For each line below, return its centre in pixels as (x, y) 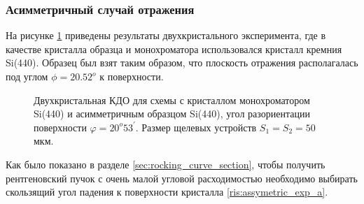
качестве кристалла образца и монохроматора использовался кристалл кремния (174, 49)
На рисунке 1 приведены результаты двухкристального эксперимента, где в (166, 35)
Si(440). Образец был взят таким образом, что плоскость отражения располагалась (182, 63)
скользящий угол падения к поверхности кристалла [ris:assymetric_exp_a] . (167, 192)
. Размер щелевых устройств (196, 127)
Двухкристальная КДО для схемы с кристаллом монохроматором (172, 100)
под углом (27, 76)
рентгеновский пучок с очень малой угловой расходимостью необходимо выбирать (182, 178)
